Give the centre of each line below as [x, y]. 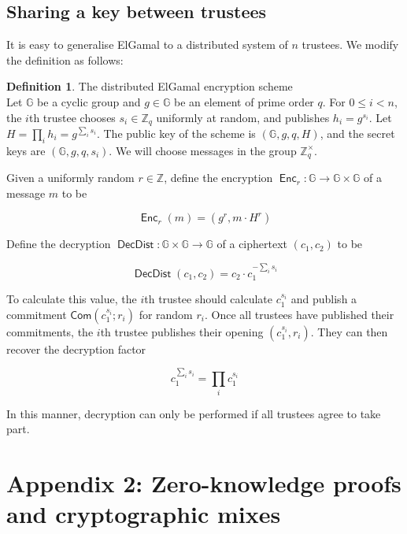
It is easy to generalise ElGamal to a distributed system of [147, 44]
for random [166, 314]
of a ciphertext [252, 244]
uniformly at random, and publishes [243, 117]
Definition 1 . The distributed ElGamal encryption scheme [150, 86]
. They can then [349, 331]
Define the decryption [59, 244]
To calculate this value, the [72, 299]
